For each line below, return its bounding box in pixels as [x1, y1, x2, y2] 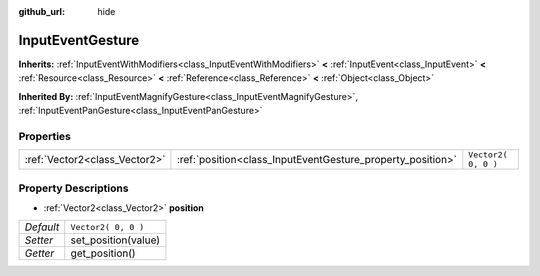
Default [24, 220, 60, 234]
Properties [18, 129, 72, 143]
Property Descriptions [18, 181, 129, 195]
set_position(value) [70, 233, 160, 247]
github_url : [18, 6, 65, 17]
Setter [24, 233, 54, 247]
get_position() [70, 246, 136, 260]
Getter [24, 246, 55, 260]
